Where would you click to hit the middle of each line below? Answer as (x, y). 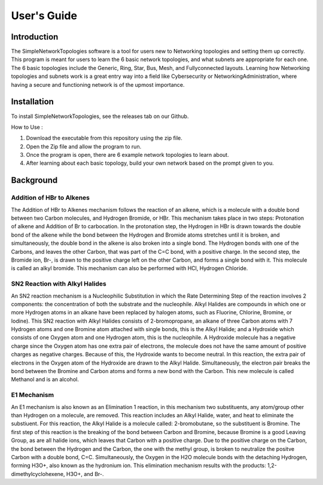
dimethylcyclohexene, (38, 474)
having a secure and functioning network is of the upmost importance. (98, 84)
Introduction (35, 37)
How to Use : (27, 127)
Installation (32, 102)
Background (34, 181)
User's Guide (44, 16)
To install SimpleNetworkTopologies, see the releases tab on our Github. (100, 116)
